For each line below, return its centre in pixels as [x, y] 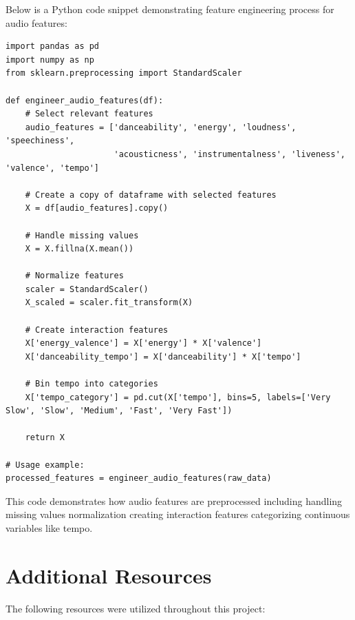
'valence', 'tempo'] [53, 168]
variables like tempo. [49, 527]
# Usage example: [45, 465]
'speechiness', [40, 141]
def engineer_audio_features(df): [85, 100]
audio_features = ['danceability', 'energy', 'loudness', [161, 127]
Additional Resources [109, 575]
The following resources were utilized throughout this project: [136, 608]
